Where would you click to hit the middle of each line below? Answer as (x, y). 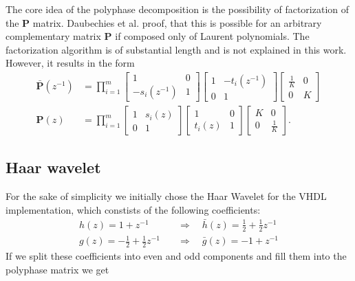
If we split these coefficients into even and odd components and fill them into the (176, 255)
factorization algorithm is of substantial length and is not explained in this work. (176, 49)
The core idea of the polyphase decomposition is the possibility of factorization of (177, 9)
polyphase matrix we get (57, 269)
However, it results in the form (70, 63)
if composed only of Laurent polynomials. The (212, 36)
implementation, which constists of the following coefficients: (133, 209)
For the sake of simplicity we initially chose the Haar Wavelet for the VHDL (166, 196)
